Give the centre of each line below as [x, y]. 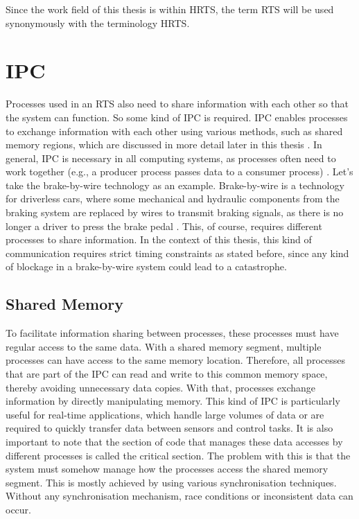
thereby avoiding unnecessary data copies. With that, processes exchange [161, 387]
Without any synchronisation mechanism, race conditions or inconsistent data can [179, 496]
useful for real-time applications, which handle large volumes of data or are [165, 414]
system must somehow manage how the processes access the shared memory [167, 469]
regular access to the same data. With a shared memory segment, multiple [164, 346]
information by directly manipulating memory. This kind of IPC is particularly [173, 401]
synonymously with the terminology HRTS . [98, 23]
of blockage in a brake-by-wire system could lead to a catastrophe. [146, 266]
